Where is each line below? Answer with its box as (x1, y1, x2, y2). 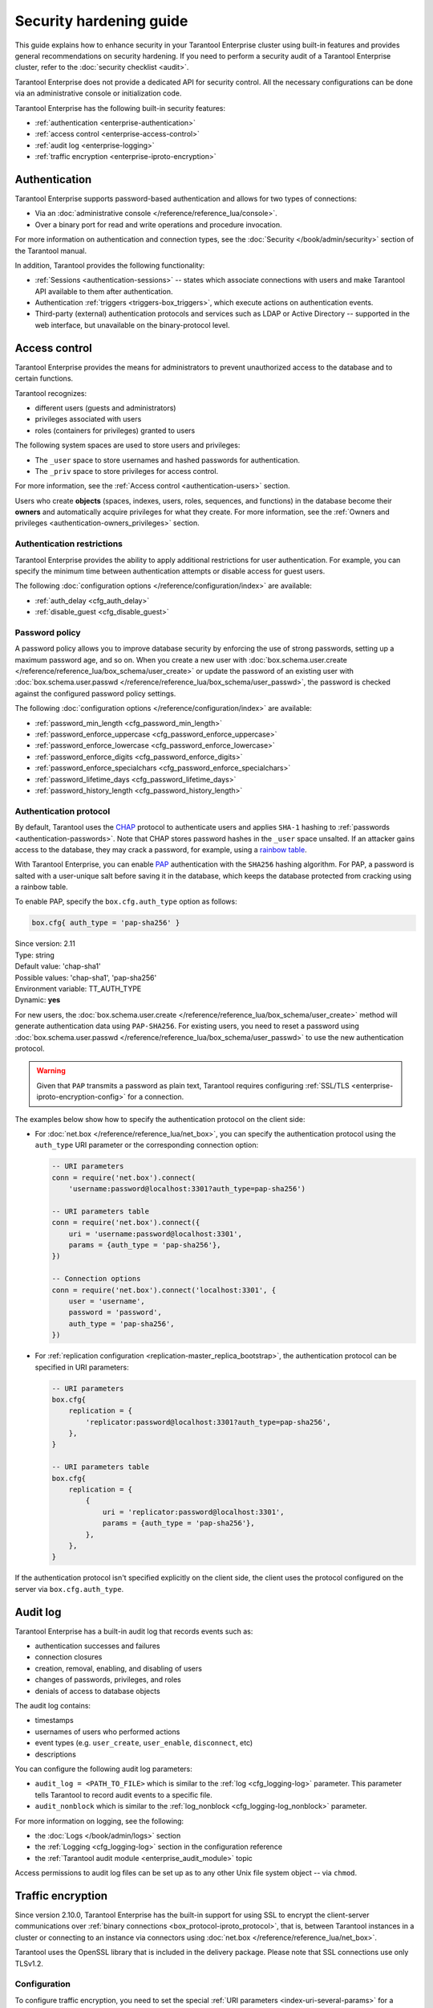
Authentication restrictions (14, 538, 123, 549)
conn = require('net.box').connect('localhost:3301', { (51, 1285, 277, 1295)
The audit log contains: (14, 1701, 91, 1710)
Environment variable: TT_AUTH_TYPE (14, 984, 142, 994)
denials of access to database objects (34, 1686, 160, 1696)
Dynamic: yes (14, 995, 61, 1005)
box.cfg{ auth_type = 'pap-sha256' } (31, 918, 180, 928)
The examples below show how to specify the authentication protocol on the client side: (14, 1114, 306, 1124)
